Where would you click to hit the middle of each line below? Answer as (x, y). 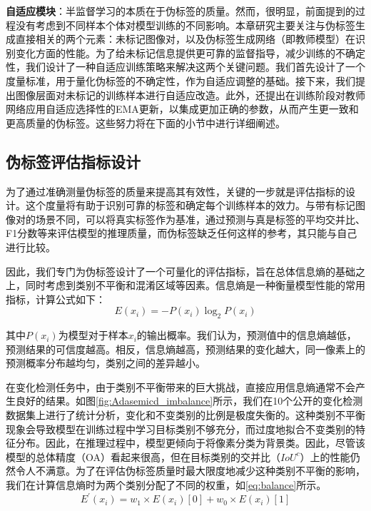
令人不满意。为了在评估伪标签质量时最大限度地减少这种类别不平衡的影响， (190, 471)
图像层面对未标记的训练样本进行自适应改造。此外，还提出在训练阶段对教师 (190, 95)
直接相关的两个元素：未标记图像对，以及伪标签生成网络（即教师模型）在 (185, 39)
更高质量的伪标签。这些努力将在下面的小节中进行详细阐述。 (146, 122)
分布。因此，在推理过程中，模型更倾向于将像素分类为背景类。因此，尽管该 (190, 443)
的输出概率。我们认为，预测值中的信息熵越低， (247, 335)
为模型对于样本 (93, 335)
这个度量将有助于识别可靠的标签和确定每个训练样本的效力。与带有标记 (190, 205)
